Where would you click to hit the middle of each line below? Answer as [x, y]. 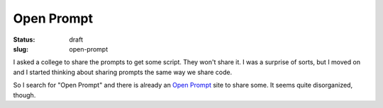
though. [24, 95]
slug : [21, 49]
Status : [24, 40]
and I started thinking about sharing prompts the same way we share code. [123, 72]
